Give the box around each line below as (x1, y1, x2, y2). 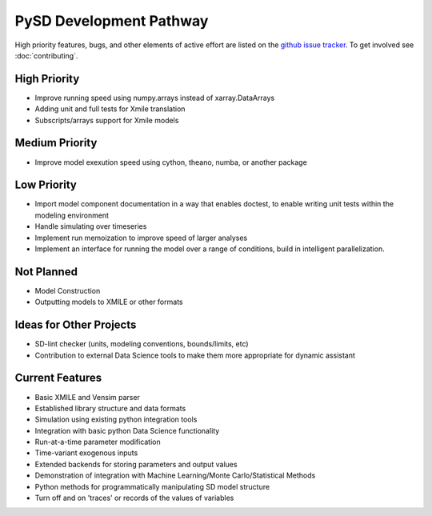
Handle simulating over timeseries (34, 222, 147, 231)
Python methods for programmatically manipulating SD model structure (34, 482, 270, 491)
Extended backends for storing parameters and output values (34, 459, 238, 469)
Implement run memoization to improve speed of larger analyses (34, 233, 248, 242)
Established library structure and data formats (34, 403, 186, 413)
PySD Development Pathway (14, 12, 209, 30)
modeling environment (34, 210, 110, 220)
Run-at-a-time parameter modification (34, 437, 162, 447)
